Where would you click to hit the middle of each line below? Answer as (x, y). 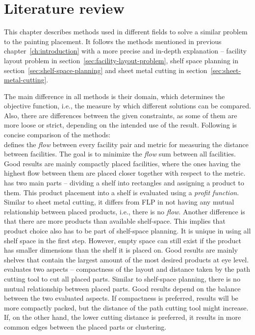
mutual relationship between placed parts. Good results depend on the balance (122, 288)
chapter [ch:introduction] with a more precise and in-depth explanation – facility (125, 51)
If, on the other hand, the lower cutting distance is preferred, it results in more (123, 317)
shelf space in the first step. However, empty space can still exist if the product (123, 240)
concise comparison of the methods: (57, 135)
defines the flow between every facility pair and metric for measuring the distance (126, 144)
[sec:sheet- (226, 70)
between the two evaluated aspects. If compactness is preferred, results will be (121, 298)
